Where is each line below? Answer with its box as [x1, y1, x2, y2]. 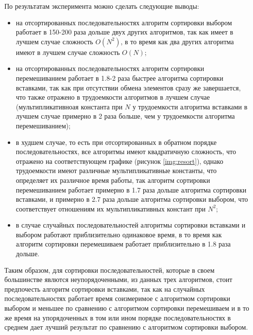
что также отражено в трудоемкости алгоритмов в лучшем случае [16, 92, 210, 102]
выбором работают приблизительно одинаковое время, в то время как [16, 229, 222, 239]
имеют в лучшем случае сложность [16, 47, 120, 57]
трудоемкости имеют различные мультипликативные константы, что [16, 165, 217, 176]
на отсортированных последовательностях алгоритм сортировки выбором [16, 17, 232, 27]
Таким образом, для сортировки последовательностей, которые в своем [4, 264, 215, 275]
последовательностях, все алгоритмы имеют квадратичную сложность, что [16, 146, 236, 157]
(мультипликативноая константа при [16, 101, 123, 111]
